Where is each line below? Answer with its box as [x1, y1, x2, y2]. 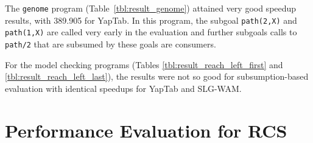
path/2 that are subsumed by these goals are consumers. [5, 37, 216, 50]
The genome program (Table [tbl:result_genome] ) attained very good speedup [5, 2, 297, 14]
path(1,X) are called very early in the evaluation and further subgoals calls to [5, 26, 297, 38]
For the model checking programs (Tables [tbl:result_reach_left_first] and [5, 58, 283, 71]
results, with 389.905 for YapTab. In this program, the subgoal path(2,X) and [5, 13, 297, 26]
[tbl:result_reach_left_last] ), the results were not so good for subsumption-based [5, 70, 309, 83]
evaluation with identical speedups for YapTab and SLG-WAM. [5, 82, 242, 94]
